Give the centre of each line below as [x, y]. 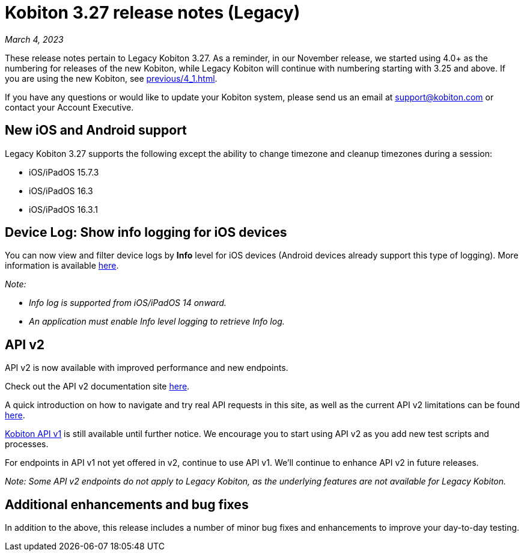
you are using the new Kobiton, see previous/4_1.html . [111, 78]
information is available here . [62, 266]
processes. [27, 444]
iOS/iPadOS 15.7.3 [64, 172]
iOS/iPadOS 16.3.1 [63, 209]
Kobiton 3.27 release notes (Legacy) [153, 13]
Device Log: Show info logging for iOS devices [146, 233]
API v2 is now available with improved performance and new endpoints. [147, 368]
